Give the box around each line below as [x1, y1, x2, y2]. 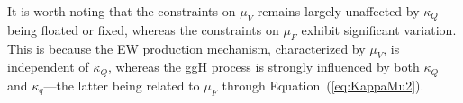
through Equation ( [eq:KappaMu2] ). [222, 75, 424, 94]
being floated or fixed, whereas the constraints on [7, 20, 279, 39]
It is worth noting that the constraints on [7, 2, 236, 20]
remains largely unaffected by [257, 2, 420, 20]
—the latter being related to [43, 75, 200, 94]
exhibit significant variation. [301, 20, 457, 39]
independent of [7, 57, 89, 76]
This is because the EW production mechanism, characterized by [7, 39, 366, 57]
